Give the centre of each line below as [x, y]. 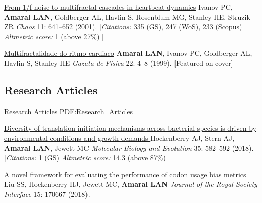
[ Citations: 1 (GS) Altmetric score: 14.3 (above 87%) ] [87, 158]
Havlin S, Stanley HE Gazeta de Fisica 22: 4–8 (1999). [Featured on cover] [119, 63]
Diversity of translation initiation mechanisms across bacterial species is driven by [130, 128]
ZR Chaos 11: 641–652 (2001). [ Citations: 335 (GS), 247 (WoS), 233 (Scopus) [123, 26]
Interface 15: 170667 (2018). [47, 194]
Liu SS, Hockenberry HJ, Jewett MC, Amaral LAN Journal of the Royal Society [131, 184]
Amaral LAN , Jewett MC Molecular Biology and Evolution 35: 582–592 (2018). [129, 147]
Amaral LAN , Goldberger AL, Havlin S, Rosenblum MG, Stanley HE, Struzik [127, 16]
